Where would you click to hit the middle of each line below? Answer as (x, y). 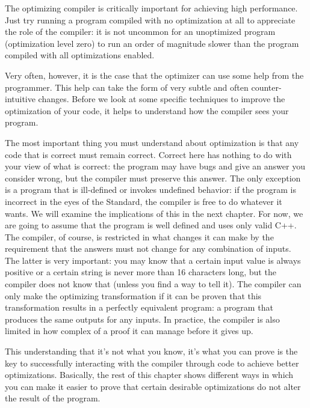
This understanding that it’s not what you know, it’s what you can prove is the (151, 351)
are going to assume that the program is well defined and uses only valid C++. (151, 225)
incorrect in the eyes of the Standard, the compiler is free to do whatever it (144, 201)
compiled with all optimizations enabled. (80, 55)
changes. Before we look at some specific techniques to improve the (162, 99)
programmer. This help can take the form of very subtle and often (127, 87)
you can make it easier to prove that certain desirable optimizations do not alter (153, 386)
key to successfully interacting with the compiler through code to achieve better (152, 363)
